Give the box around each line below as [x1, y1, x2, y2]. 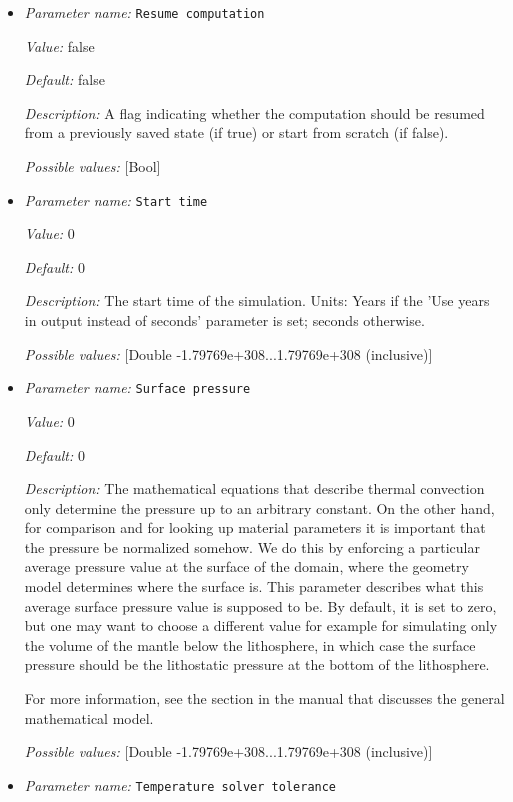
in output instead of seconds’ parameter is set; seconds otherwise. [24, 310, 425, 331]
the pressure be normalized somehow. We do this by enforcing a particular [24, 536, 480, 557]
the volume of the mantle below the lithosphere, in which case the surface [24, 634, 476, 655]
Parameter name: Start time [24, 189, 208, 210]
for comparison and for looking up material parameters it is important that [24, 517, 486, 538]
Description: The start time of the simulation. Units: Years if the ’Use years [24, 290, 490, 311]
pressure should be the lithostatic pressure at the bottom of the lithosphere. [24, 654, 490, 675]
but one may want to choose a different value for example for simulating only [24, 615, 498, 636]
